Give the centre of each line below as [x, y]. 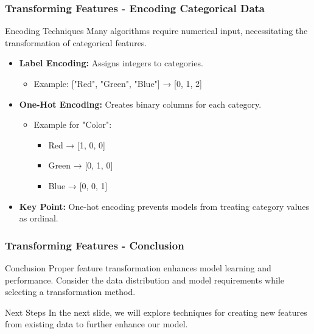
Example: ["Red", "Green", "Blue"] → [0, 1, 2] [118, 83]
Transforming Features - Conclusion [95, 245]
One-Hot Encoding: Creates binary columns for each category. [140, 104]
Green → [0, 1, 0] [81, 165]
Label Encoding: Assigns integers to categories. [111, 63]
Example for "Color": [73, 124]
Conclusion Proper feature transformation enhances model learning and [138, 267]
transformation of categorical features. [76, 42]
